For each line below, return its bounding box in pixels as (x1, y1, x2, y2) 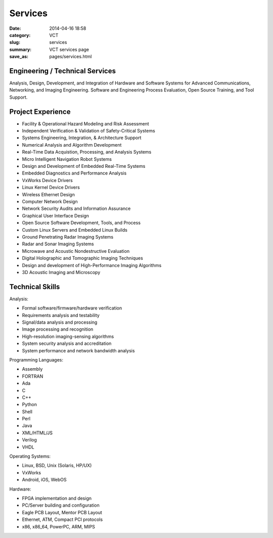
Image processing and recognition (22, 326, 94, 332)
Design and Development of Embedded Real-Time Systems (22, 163, 146, 169)
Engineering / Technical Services (9, 66, 116, 75)
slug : (9, 39, 20, 46)
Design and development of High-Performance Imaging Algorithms (22, 262, 162, 268)
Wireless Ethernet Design (22, 191, 75, 197)
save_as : (9, 54, 29, 60)
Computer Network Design (22, 199, 78, 204)
